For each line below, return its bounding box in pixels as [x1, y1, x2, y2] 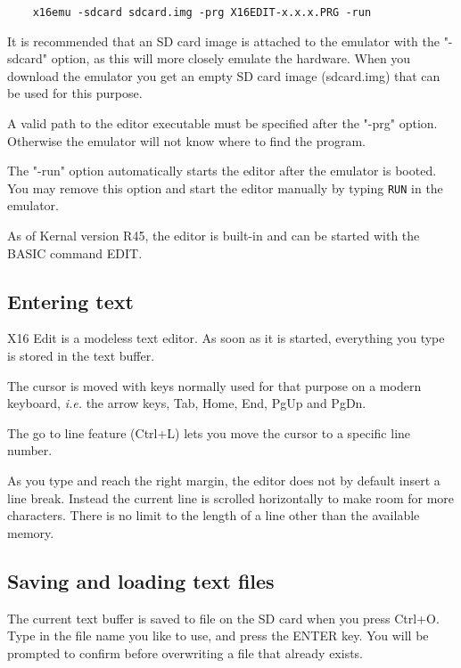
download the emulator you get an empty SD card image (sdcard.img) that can [7, 66, 440, 85]
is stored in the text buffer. [7, 346, 155, 365]
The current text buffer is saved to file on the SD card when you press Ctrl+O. [7, 608, 440, 627]
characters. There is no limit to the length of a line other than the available [7, 506, 420, 525]
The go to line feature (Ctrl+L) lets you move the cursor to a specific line [7, 423, 411, 442]
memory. [7, 523, 54, 542]
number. [7, 441, 53, 460]
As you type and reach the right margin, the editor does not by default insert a [7, 471, 440, 490]
